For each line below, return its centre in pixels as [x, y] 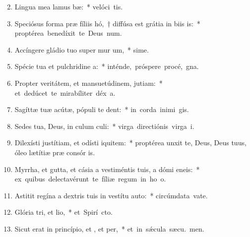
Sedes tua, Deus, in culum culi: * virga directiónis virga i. [104, 126]
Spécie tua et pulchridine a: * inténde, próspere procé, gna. [107, 66]
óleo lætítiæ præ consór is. [55, 152]
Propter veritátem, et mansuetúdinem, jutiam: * [89, 83]
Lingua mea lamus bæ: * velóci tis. [69, 6]
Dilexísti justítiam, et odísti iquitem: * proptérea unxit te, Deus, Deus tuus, [130, 143]
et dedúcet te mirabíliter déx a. [65, 92]
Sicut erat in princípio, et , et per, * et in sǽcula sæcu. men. [109, 228]
